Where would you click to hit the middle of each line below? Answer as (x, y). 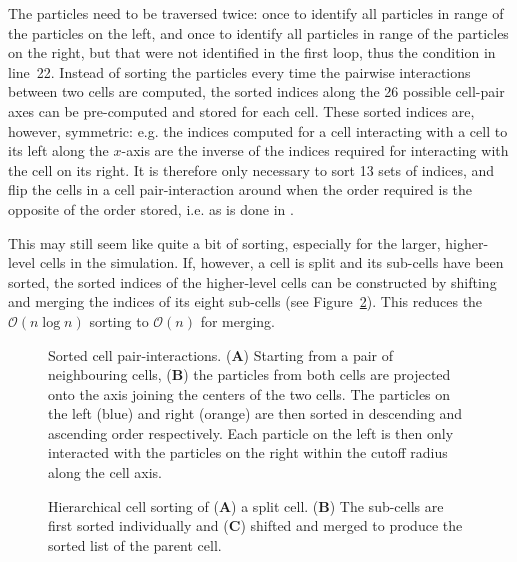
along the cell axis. (105, 472)
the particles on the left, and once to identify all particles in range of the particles (258, 32)
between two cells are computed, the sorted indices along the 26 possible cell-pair (256, 91)
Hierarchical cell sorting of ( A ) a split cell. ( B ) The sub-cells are (246, 505)
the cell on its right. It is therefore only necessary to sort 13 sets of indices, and (251, 169)
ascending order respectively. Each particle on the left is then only (251, 432)
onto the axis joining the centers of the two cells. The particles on (249, 393)
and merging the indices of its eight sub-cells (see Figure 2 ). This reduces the (245, 301)
